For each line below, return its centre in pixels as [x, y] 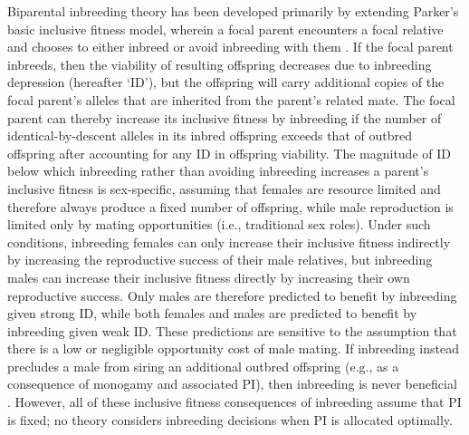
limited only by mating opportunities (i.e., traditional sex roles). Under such [219, 224]
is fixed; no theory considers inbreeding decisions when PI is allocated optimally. [230, 419]
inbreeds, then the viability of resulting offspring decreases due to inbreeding [220, 64]
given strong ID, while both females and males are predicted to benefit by [212, 313]
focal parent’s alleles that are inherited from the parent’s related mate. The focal [231, 99]
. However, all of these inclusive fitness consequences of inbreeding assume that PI [234, 402]
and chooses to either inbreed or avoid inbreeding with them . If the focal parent [230, 47]
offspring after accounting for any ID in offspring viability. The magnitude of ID [229, 153]
